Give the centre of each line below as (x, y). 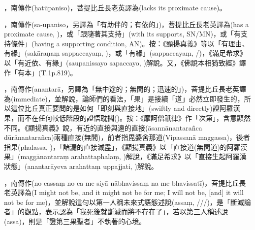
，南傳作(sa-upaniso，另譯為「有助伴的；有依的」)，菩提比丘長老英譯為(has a (127, 24)
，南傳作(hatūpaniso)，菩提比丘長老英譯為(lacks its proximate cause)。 (115, 7)
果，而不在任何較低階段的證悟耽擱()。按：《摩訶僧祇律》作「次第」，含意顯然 (127, 117)
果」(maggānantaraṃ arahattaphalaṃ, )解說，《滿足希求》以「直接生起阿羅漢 (125, 156)
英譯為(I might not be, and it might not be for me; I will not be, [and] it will (127, 192)
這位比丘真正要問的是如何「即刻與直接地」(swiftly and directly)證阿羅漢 (125, 108)
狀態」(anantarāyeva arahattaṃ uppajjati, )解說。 (81, 166)
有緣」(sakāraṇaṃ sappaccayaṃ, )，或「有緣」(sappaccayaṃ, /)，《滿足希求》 (125, 53)
